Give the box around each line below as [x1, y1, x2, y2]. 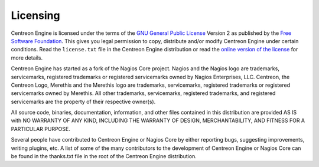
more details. [11, 54, 43, 61]
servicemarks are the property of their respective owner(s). [11, 98, 156, 105]
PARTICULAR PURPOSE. [11, 125, 70, 132]
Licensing [11, 9, 60, 22]
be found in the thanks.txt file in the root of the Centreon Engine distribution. [11, 153, 197, 160]
